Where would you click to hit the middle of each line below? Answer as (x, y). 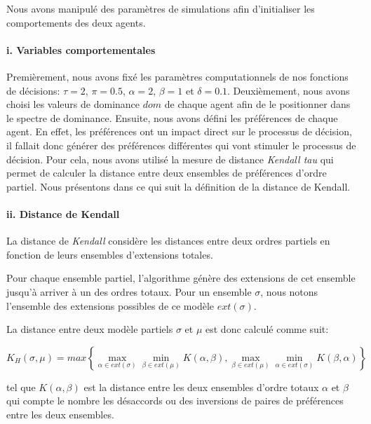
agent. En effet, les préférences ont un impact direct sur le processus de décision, (179, 131)
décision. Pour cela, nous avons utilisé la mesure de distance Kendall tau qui (170, 159)
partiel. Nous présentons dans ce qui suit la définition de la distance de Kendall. (178, 186)
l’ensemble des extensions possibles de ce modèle (110, 305)
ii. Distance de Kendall (63, 213)
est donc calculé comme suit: (267, 329)
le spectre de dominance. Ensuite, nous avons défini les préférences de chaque (172, 117)
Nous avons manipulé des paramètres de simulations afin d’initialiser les (161, 8)
